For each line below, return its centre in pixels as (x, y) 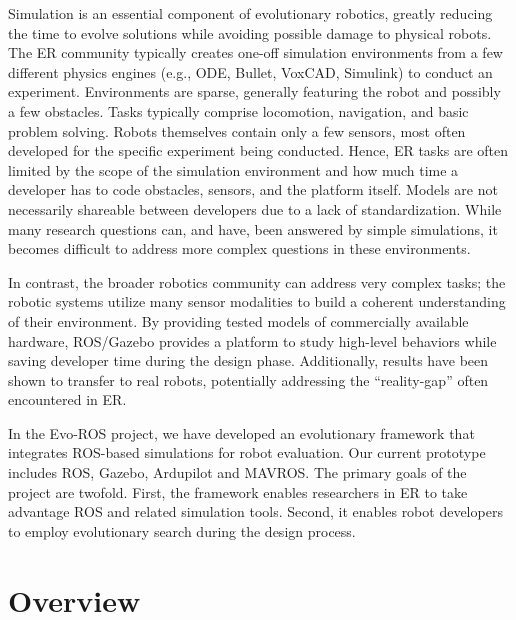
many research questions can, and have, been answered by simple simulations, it (253, 228)
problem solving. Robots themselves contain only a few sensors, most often (237, 130)
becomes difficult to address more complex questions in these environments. (239, 248)
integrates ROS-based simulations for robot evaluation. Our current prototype (247, 452)
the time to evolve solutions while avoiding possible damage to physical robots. (250, 32)
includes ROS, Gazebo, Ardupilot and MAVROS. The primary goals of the (237, 472)
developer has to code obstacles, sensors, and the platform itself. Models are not (253, 189)
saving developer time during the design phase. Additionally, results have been (248, 360)
